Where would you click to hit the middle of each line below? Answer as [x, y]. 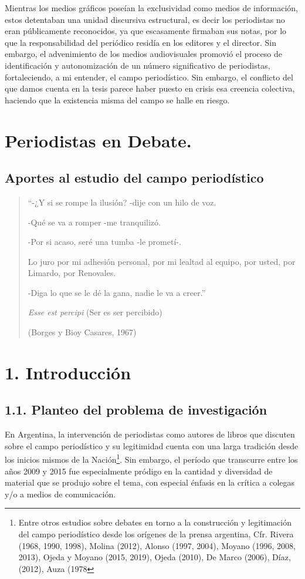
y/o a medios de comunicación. [60, 494]
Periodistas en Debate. [98, 140]
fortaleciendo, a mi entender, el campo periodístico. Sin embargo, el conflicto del [149, 77]
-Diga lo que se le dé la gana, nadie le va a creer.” [117, 292]
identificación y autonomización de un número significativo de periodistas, [138, 65]
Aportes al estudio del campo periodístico [134, 178]
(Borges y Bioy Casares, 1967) [82, 332]
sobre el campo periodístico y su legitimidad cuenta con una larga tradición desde [152, 445]
